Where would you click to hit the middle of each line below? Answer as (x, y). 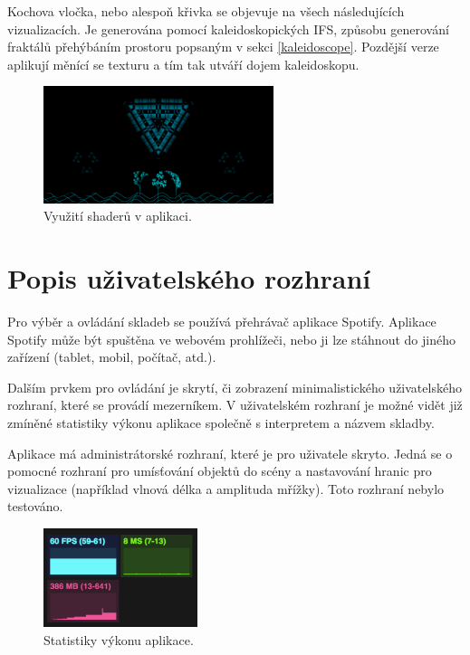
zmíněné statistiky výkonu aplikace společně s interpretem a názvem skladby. (221, 423)
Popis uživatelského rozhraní (189, 278)
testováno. (35, 506)
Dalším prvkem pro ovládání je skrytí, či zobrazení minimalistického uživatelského (235, 387)
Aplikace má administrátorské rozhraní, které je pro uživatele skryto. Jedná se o (230, 453)
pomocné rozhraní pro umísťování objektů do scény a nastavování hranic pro (220, 471)
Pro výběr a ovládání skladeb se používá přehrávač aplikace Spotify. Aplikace (222, 322)
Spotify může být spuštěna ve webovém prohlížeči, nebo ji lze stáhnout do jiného (231, 339)
